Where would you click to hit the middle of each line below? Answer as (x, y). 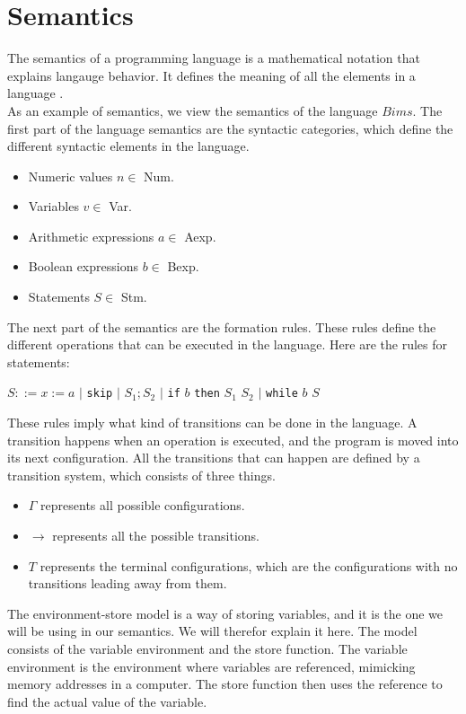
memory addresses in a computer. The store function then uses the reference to (225, 684)
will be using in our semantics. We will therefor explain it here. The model (212, 631)
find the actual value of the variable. (107, 701)
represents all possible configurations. (143, 505)
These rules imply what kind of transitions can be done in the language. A (212, 423)
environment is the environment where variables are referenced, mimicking (211, 666)
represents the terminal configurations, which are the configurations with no (249, 565)
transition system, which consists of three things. (141, 475)
